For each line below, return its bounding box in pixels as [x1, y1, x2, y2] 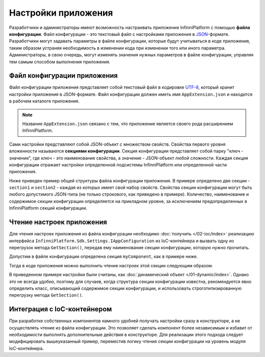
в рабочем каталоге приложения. [9, 98, 79, 104]
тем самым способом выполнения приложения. [9, 59, 110, 65]
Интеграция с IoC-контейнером [9, 305, 112, 313]
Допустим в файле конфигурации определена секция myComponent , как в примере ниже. [9, 254, 198, 259]
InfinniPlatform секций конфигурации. [9, 205, 87, 211]
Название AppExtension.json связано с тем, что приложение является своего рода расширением [22, 121, 233, 127]
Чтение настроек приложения [9, 218, 107, 227]
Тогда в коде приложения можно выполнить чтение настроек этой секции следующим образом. [9, 262, 213, 268]
